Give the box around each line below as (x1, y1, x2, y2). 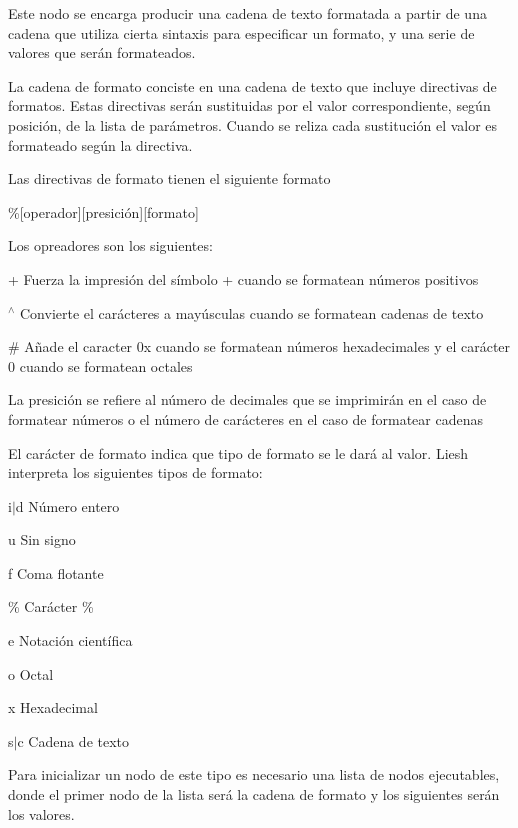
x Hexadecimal (8, 697, 98, 718)
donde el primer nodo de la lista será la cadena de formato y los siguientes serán (8, 784, 500, 805)
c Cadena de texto (17, 730, 130, 751)
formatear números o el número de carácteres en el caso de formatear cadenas (8, 408, 483, 429)
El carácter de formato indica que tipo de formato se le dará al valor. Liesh (8, 442, 469, 463)
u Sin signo (8, 529, 76, 550)
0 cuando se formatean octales (8, 355, 193, 376)
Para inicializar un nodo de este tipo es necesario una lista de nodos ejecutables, (8, 764, 500, 785)
